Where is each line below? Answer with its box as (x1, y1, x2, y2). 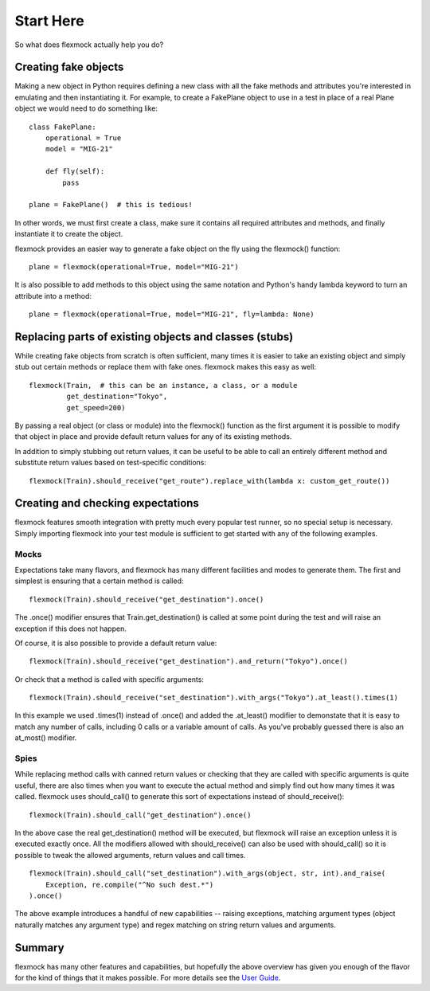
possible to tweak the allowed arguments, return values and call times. (14, 850, 246, 860)
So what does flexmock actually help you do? (14, 40, 164, 49)
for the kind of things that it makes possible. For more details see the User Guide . (14, 973, 281, 982)
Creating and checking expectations (14, 496, 199, 510)
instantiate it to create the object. (14, 229, 123, 239)
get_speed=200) (66, 403, 126, 412)
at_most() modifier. (14, 733, 77, 742)
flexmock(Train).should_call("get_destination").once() (29, 810, 252, 820)
